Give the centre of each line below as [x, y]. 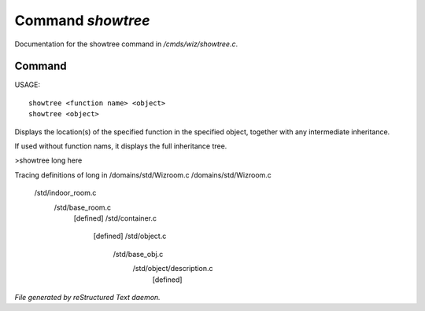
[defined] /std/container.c [115, 218]
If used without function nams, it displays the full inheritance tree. [121, 146]
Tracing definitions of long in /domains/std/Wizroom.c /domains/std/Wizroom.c [143, 175]
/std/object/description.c [173, 269]
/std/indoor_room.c [65, 193]
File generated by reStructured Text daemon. [87, 297]
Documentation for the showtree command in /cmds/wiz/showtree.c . [126, 44]
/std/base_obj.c [138, 254]
